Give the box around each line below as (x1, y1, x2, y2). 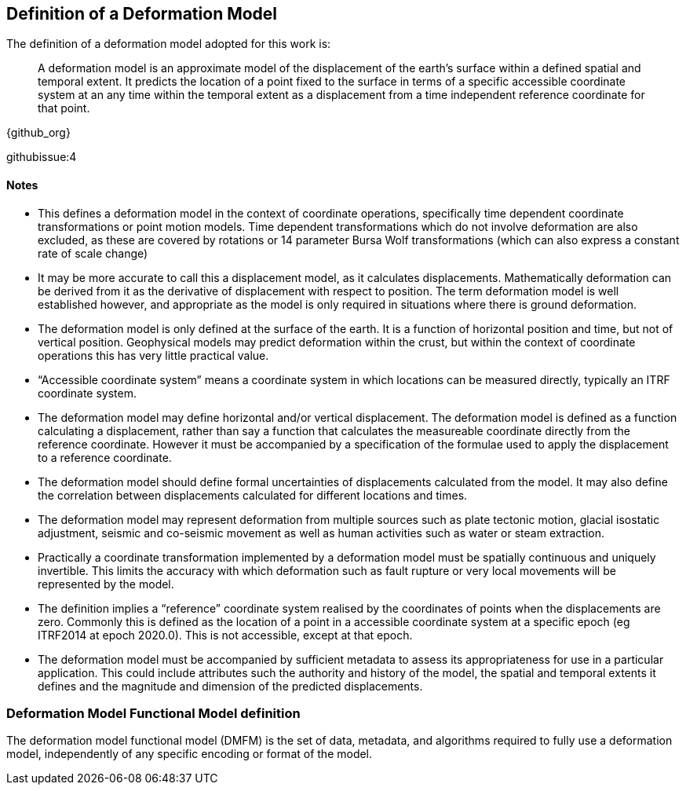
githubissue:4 (6, 150, 77, 164)
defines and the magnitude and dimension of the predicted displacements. (38, 679, 423, 693)
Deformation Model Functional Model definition (6, 705, 301, 722)
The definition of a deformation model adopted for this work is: (6, 37, 331, 51)
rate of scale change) (38, 246, 148, 260)
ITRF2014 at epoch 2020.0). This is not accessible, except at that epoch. (38, 628, 413, 642)
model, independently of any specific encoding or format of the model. (6, 747, 373, 761)
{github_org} (6, 126, 71, 140)
